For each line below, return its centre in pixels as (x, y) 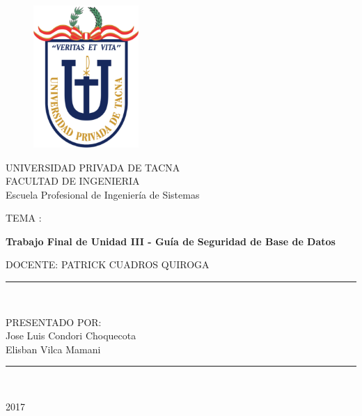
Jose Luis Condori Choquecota (71, 336)
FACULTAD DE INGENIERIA (73, 181)
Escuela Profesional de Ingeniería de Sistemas (103, 194)
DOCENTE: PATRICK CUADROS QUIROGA (108, 264)
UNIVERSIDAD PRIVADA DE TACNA (93, 167)
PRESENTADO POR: (54, 322)
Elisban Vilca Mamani (53, 349)
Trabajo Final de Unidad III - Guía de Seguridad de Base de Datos (171, 241)
